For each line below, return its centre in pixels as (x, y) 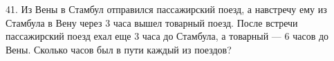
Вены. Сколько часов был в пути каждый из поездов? (119, 49)
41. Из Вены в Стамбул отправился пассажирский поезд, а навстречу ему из (166, 9)
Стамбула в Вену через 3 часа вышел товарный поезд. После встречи (152, 22)
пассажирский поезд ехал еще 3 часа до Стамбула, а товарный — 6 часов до (167, 36)
